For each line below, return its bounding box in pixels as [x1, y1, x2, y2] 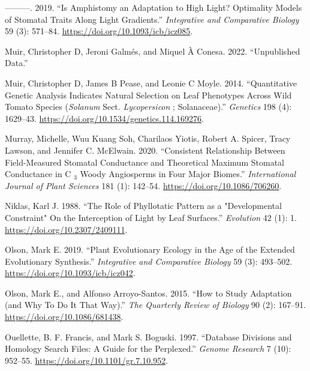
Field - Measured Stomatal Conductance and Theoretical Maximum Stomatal [5, 155, 284, 168]
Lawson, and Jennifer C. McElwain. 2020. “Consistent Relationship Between [5, 143, 285, 156]
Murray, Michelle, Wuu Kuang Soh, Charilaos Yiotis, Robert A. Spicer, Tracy [5, 132, 291, 145]
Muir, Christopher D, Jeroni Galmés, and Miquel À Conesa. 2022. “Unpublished [5, 44, 300, 57]
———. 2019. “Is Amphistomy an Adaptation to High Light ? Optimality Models [5, 1, 302, 13]
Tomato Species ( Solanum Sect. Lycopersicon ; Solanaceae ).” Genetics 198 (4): [5, 100, 292, 113]
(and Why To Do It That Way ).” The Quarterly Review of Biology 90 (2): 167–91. [5, 298, 306, 311]
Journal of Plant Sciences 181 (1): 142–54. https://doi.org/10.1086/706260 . [5, 179, 282, 192]
